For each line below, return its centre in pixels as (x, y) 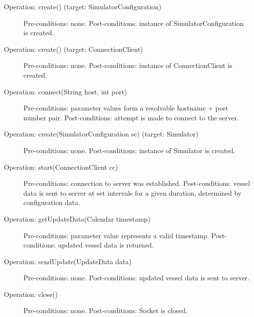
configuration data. (52, 202)
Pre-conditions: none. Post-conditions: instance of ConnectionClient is (128, 65)
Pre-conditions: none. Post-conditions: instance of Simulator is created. (129, 150)
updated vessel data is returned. (106, 245)
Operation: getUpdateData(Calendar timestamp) (77, 218)
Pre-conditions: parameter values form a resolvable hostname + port (126, 108)
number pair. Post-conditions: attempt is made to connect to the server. (131, 117)
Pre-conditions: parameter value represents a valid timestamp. (116, 235)
